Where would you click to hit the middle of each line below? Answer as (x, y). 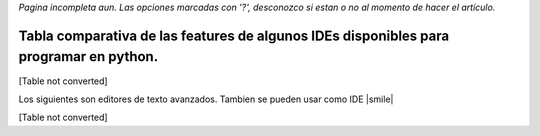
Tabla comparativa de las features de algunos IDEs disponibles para (234, 35)
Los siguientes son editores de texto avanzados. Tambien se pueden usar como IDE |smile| (206, 99)
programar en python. (88, 56)
